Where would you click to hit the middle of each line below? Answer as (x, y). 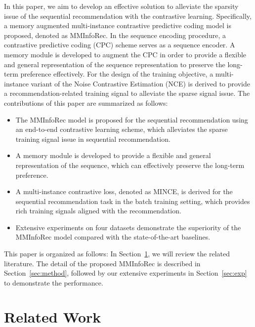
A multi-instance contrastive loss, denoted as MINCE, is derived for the (124, 191)
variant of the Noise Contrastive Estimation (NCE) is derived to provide (140, 83)
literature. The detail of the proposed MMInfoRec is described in (102, 263)
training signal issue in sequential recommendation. (93, 139)
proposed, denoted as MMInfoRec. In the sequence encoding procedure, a (115, 35)
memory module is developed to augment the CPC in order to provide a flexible (125, 54)
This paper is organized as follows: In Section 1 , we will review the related (117, 254)
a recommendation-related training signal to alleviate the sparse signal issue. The (127, 93)
